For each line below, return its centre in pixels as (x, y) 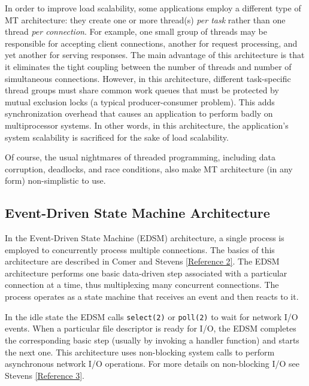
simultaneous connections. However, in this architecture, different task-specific (148, 78)
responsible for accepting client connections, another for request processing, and (151, 43)
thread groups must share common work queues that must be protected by (142, 90)
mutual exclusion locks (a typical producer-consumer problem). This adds (140, 101)
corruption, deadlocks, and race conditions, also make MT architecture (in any (149, 168)
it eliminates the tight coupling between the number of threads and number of (148, 66)
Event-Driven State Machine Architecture (137, 213)
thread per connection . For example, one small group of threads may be (136, 31)
